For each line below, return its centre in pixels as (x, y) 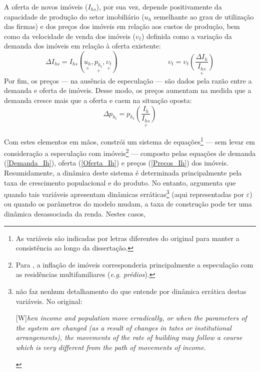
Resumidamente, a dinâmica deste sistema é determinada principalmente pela (123, 172)
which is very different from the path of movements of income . (111, 347)
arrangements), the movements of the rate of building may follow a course (129, 337)
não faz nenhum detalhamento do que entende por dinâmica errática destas (131, 291)
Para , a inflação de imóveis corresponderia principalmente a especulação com (134, 264)
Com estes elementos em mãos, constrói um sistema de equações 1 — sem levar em (129, 140)
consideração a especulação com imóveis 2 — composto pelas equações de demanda (130, 152)
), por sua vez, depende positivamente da (159, 6)
